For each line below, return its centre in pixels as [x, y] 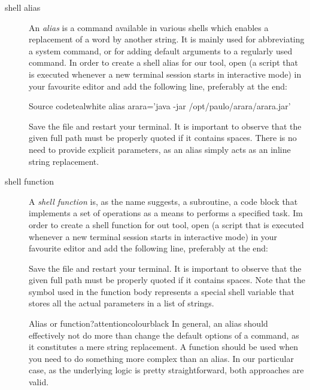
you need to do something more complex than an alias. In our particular [161, 358]
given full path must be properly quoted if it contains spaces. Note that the [167, 280]
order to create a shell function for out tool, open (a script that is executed [166, 224]
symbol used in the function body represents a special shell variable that [162, 291]
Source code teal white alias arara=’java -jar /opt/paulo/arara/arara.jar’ [160, 106]
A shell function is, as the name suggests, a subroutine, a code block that [163, 201]
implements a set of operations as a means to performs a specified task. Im [166, 213]
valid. [39, 382]
